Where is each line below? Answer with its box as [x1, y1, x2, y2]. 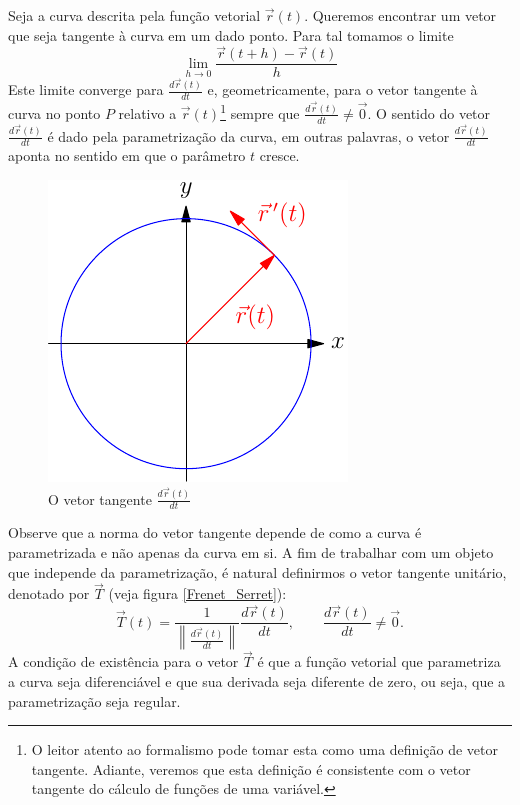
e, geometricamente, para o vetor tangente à [207, 79, 478, 100]
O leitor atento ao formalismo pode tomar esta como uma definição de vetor [31, 739, 498, 760]
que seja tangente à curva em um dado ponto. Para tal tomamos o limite [8, 24, 454, 45]
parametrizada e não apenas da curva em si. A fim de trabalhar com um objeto [8, 542, 494, 563]
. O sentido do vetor [367, 102, 491, 123]
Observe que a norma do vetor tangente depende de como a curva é [8, 522, 422, 543]
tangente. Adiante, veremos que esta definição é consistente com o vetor [31, 758, 471, 779]
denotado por [8, 583, 90, 604]
